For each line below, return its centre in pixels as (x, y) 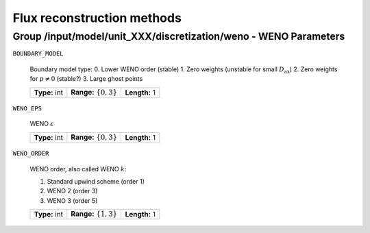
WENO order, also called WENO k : (78, 169)
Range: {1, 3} (94, 214)
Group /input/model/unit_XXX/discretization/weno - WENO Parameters (179, 36)
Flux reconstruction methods (97, 18)
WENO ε (42, 124)
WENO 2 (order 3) (72, 191)
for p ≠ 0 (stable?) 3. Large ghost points (86, 79)
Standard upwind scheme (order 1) (96, 181)
